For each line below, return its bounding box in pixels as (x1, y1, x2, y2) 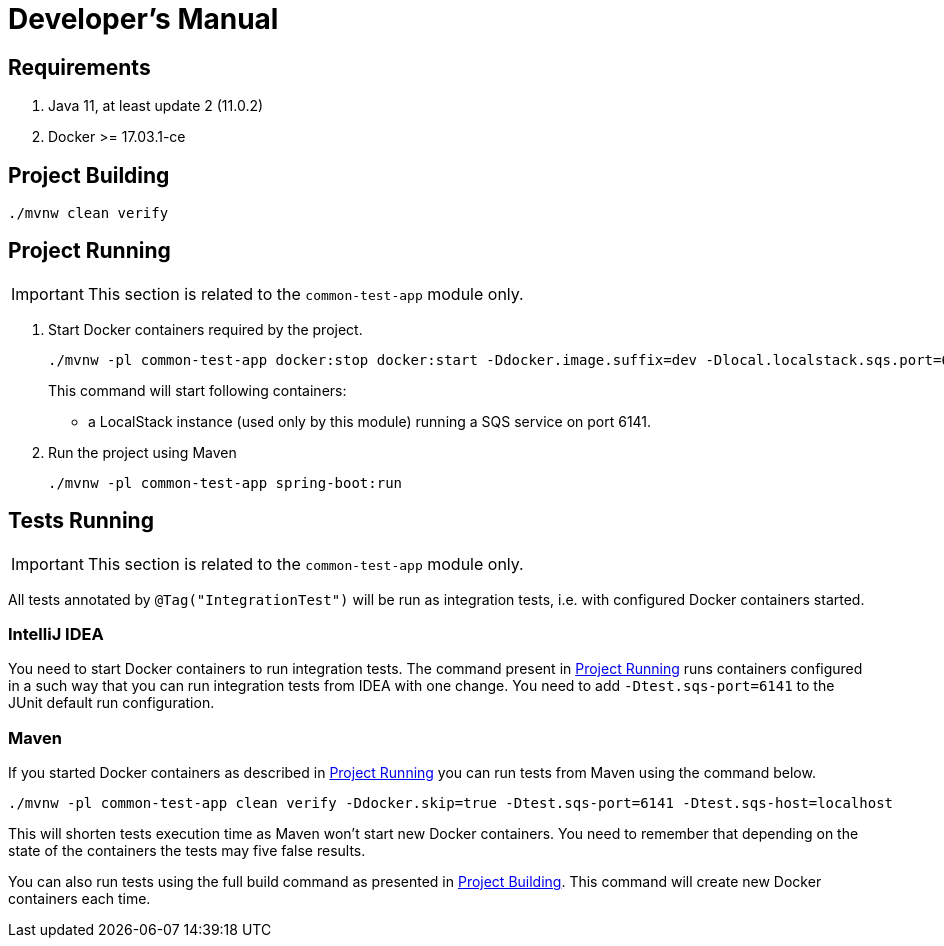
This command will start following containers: (48, 381, 347, 399)
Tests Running (8, 508, 154, 534)
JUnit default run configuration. (8, 694, 215, 712)
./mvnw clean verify (8, 205, 169, 222)
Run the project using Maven (48, 443, 237, 461)
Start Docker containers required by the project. (48, 320, 363, 338)
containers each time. (8, 890, 151, 908)
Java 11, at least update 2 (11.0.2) (48, 97, 264, 115)
